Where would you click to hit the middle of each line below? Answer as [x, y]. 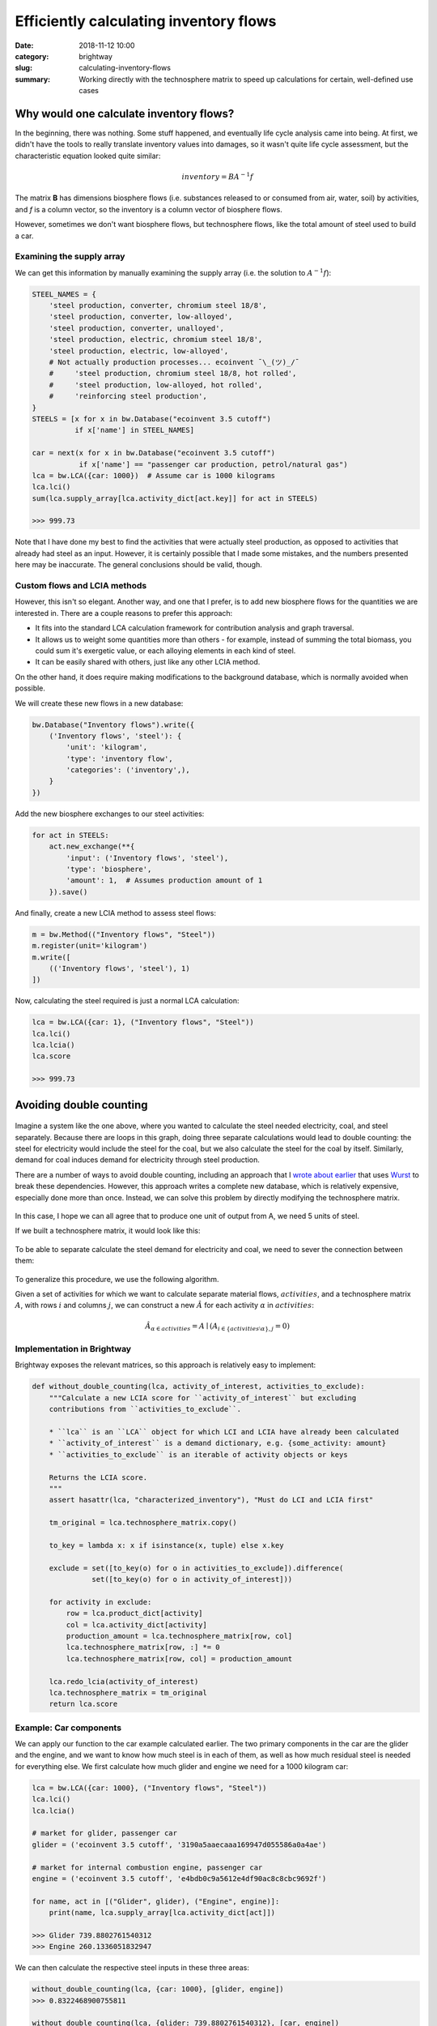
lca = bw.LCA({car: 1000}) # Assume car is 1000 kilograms [154, 475]
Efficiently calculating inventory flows [146, 21]
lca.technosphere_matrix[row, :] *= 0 [143, 1648]
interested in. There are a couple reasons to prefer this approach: [124, 613]
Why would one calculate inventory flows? [125, 113]
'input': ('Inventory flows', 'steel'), [147, 858]
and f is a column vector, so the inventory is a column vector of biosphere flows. [148, 209]
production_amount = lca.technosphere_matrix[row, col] [179, 1636]
